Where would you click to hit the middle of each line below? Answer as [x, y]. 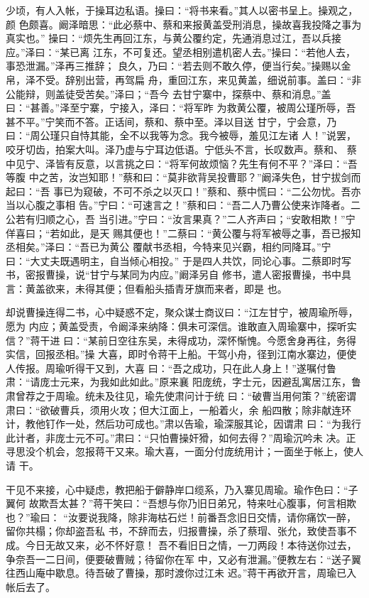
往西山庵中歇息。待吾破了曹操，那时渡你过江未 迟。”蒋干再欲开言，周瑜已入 [181, 573]
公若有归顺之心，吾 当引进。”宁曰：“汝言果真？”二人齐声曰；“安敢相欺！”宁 [181, 218]
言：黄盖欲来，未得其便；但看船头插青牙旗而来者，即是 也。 [147, 288]
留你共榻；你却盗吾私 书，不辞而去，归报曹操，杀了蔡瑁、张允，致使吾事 [176, 531]
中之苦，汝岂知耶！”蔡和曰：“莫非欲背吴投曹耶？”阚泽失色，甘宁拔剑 [190, 177]
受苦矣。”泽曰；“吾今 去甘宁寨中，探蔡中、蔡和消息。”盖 [203, 93]
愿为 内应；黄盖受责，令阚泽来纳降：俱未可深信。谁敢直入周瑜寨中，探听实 [181, 326]
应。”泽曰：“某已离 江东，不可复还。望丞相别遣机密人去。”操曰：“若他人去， [181, 51]
